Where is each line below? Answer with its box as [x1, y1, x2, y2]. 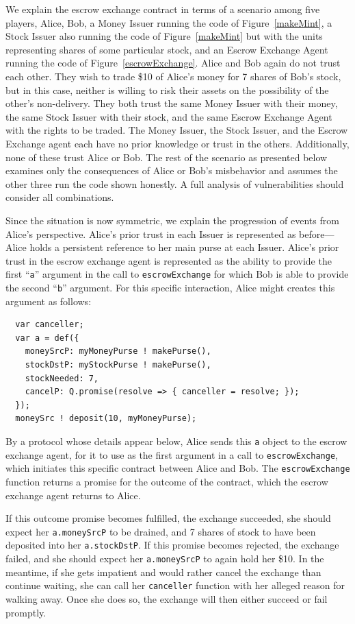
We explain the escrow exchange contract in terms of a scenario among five [5, 2, 320, 16]
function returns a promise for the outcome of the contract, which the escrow [5, 474, 328, 488]
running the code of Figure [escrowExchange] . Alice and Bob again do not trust [5, 56, 341, 70]
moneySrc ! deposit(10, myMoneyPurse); [15, 413, 197, 424]
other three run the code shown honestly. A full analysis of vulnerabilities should [5, 176, 344, 191]
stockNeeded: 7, [25, 373, 99, 383]
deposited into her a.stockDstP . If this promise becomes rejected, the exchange [5, 538, 339, 552]
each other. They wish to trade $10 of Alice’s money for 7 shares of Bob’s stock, [5, 69, 341, 83]
